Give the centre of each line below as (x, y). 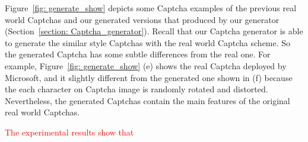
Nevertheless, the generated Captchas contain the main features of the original (147, 100)
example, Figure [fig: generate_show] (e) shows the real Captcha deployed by (146, 65)
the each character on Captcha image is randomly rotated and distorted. (136, 89)
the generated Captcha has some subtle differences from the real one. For (138, 54)
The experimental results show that (69, 132)
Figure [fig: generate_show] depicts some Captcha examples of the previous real (151, 8)
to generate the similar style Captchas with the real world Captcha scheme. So (148, 42)
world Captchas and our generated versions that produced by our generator (142, 19)
